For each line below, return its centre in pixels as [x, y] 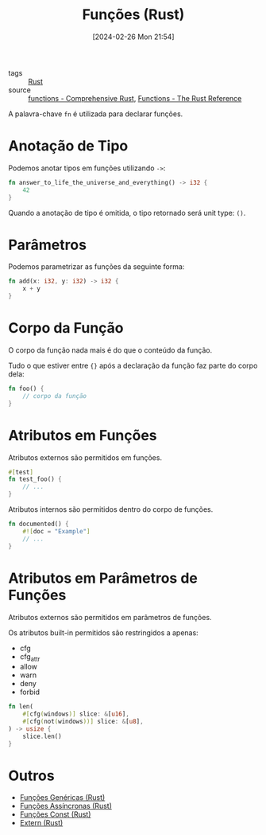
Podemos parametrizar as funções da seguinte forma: [96, 267]
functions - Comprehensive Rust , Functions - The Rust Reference [135, 98]
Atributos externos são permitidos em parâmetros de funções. [110, 617]
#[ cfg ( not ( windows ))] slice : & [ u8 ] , [83, 722]
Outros [31, 776]
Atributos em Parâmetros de [103, 578]
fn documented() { [39, 524]
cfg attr [30, 657]
